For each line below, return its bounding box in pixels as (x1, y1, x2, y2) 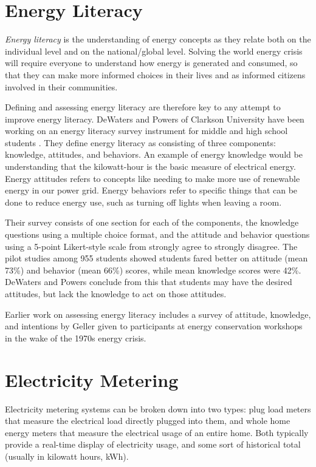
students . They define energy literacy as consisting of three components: (5, 136, 276, 149)
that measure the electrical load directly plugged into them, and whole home (5, 414, 290, 427)
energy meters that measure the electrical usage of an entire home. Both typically (5, 426, 309, 438)
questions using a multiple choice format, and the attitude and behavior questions (5, 228, 310, 241)
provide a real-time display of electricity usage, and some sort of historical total (5, 438, 301, 451)
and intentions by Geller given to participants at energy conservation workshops (5, 320, 303, 332)
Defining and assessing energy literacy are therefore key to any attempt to (5, 101, 281, 113)
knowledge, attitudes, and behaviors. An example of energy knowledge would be (5, 148, 303, 161)
